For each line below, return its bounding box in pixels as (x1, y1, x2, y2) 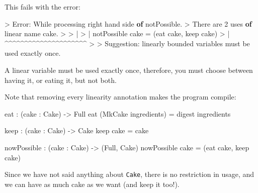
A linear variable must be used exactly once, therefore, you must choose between (5, 64, 253, 75)
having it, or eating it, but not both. (5, 74, 117, 85)
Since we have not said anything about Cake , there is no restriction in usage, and (5, 169, 254, 179)
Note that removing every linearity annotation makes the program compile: (5, 91, 236, 102)
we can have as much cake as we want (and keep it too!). (5, 178, 180, 189)
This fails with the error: (5, 2, 80, 12)
